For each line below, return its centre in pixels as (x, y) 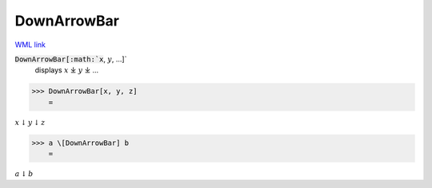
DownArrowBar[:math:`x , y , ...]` (71, 59)
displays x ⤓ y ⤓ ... (67, 70)
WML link (30, 45)
